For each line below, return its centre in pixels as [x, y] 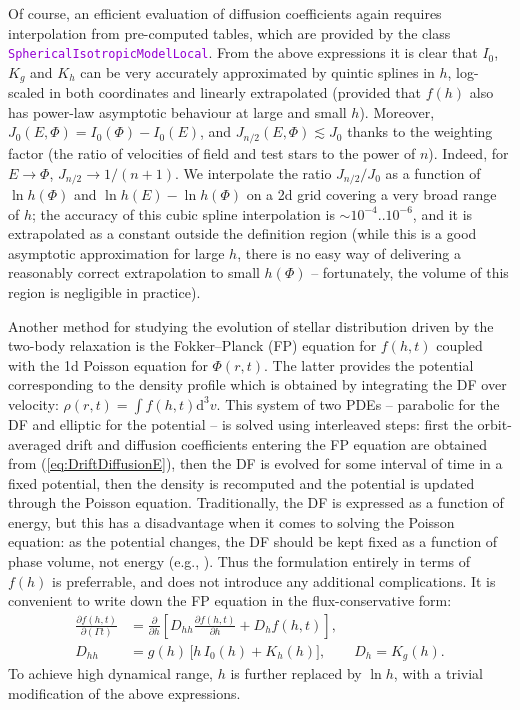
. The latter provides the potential [369, 364]
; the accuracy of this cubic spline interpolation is [183, 213]
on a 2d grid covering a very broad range [371, 193]
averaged [35, 443]
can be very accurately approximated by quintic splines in [257, 71]
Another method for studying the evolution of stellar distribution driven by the [251, 325]
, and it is [442, 213]
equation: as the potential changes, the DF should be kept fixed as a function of [253, 541]
